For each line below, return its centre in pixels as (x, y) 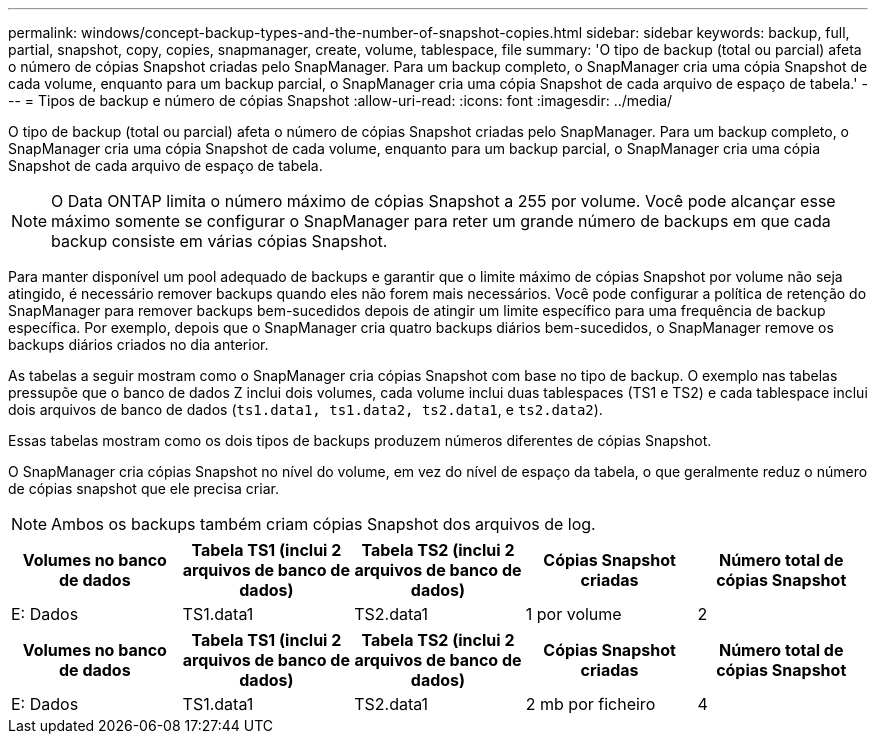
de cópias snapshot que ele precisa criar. (143, 488)
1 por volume (573, 614)
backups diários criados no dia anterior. (138, 344)
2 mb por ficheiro (590, 704)
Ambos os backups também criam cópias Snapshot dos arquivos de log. (323, 524)
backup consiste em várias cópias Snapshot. (219, 241)
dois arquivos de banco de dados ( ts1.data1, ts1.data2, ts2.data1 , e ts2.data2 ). (305, 409)
